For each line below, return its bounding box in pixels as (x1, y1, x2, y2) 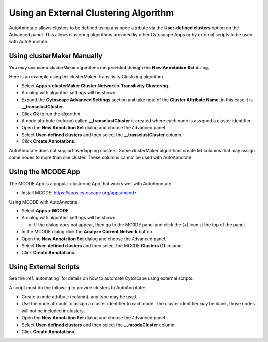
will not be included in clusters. (21, 308, 85, 314)
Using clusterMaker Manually (9, 52, 103, 60)
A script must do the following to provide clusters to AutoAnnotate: (9, 284, 146, 290)
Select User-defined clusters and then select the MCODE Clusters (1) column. (21, 242, 183, 248)
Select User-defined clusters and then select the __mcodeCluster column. (21, 322, 176, 328)
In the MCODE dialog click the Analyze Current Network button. (21, 229, 154, 235)
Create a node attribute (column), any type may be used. (21, 294, 137, 300)
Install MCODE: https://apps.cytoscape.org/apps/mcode (21, 190, 136, 196)
